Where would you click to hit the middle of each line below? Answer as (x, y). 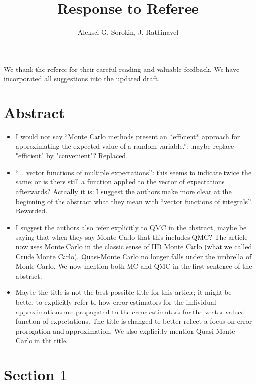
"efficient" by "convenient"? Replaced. (72, 156)
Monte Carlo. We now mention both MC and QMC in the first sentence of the (134, 266)
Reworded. (32, 211)
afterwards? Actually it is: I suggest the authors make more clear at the (124, 191)
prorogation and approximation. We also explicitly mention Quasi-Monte (125, 331)
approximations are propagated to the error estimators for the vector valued (130, 311)
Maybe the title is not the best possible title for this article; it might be (124, 292)
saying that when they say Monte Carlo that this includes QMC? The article (131, 237)
